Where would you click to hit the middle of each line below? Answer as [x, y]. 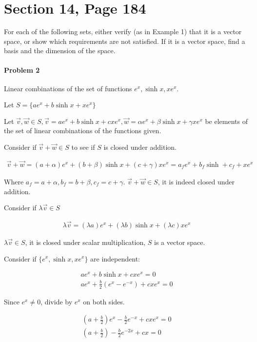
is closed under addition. [140, 147]
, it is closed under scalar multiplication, [85, 242]
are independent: [115, 258]
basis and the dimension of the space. [60, 50]
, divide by [57, 301]
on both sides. [104, 301]
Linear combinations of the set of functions [68, 88]
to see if [83, 147]
